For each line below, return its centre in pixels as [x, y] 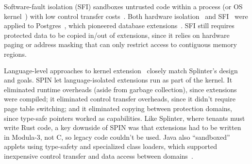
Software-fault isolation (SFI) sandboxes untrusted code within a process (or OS [123, 6]
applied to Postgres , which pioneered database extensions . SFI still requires [119, 25]
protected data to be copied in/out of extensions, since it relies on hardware [117, 35]
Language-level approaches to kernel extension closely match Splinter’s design [121, 70]
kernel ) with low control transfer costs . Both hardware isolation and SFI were [126, 16]
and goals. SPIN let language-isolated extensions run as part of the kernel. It [118, 80]
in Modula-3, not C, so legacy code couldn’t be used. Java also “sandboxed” [117, 137]
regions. [15, 54]
